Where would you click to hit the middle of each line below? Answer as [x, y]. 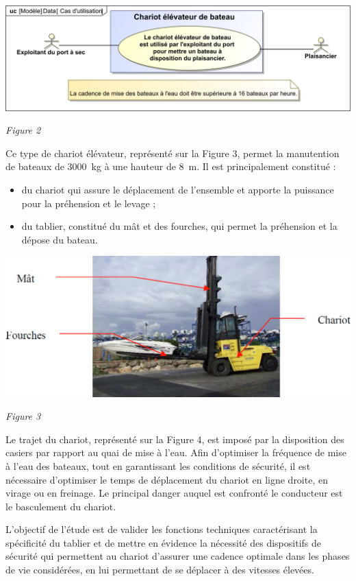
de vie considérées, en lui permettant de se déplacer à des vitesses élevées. [160, 570]
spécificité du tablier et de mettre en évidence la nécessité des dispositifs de [163, 542]
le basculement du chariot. [61, 506]
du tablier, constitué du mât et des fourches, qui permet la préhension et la [179, 226]
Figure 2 [23, 130]
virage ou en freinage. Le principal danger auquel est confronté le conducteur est [174, 493]
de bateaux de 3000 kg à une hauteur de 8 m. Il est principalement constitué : [171, 166]
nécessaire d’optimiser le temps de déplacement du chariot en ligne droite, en [167, 479]
